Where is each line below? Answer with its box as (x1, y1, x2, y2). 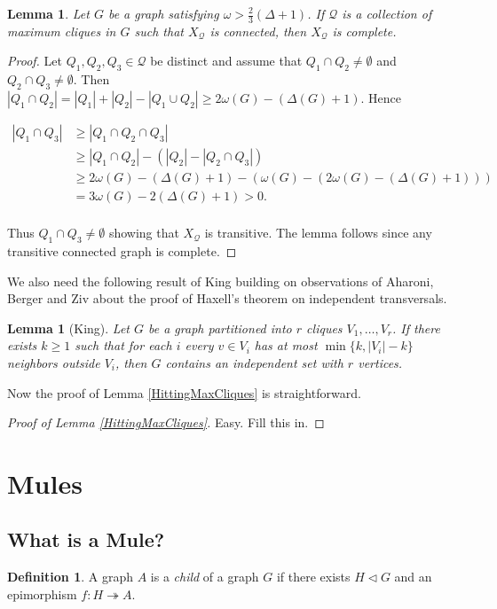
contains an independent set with (165, 353, 343, 371)
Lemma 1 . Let (7, 4, 90, 22)
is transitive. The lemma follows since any (204, 223, 432, 242)
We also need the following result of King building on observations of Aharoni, (7, 271, 434, 290)
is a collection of (342, 4, 432, 22)
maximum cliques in (7, 21, 116, 40)
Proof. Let (7, 51, 62, 70)
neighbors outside (7, 353, 100, 371)
